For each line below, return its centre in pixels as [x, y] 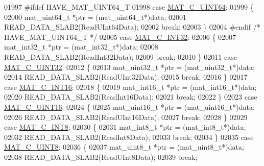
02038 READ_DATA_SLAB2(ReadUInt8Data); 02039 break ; [101, 157]
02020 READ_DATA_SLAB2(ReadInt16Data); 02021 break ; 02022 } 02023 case [131, 97]
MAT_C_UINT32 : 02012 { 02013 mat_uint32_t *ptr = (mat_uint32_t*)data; [129, 67]
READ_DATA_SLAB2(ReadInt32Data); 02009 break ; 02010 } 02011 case [121, 56]
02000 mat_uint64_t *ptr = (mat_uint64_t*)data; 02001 [95, 17]
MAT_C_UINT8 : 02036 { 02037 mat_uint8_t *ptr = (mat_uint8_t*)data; [124, 147]
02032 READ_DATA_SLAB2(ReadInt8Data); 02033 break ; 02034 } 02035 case [129, 137]
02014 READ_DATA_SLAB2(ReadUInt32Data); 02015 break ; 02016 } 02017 [126, 77]
